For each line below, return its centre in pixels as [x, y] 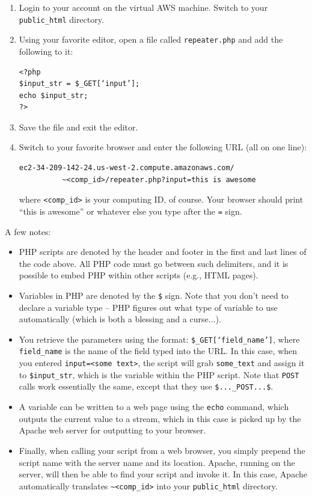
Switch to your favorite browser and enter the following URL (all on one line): [163, 147]
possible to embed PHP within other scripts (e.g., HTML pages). [139, 275]
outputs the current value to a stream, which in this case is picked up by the [160, 418]
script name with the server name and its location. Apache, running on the [157, 462]
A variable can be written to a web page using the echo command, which [154, 407]
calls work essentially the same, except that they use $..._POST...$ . [146, 386]
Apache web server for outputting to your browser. [112, 430]
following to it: [46, 51]
